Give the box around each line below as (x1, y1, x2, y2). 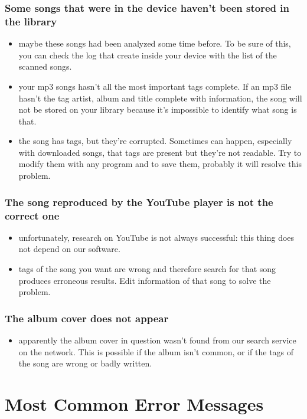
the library (5, 14, 57, 28)
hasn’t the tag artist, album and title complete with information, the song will (18, 91, 302, 104)
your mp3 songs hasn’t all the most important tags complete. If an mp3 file (18, 80, 292, 92)
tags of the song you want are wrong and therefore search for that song (18, 263, 276, 274)
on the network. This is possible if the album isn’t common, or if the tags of (18, 345, 294, 358)
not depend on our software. (18, 243, 120, 255)
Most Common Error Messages (5, 391, 264, 415)
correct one (5, 208, 60, 222)
